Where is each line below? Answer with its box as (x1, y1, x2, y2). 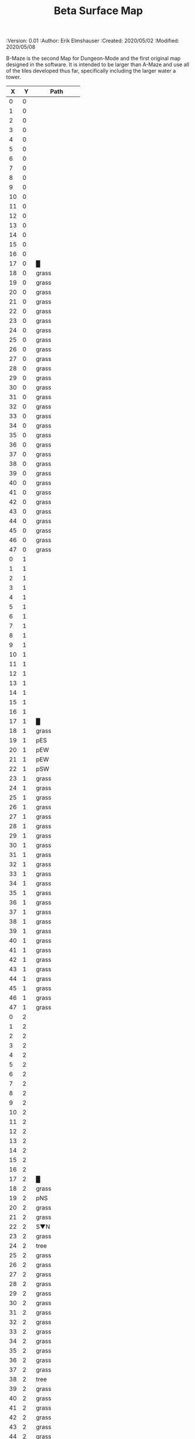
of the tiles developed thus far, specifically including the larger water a (6, 67, 176, 75)
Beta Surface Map (53, 4, 143, 18)
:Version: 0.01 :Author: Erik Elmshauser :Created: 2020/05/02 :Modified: (6, 37, 180, 45)
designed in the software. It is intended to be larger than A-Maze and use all (6, 61, 189, 68)
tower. (6, 73, 22, 80)
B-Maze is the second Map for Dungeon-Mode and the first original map (6, 55, 181, 62)
